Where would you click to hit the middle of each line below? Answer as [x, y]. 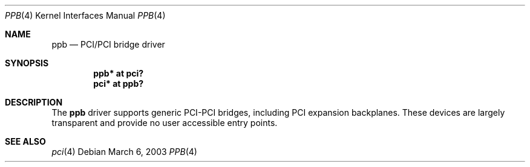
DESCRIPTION [34, 102]
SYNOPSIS [27, 63]
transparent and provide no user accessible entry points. [165, 123]
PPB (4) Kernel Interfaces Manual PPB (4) [85, 15]
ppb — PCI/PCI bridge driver [108, 44]
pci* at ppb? [119, 83]
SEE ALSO [25, 141]
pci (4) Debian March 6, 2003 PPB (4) [124, 152]
